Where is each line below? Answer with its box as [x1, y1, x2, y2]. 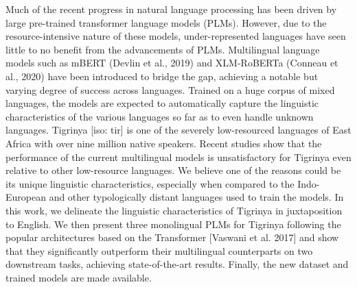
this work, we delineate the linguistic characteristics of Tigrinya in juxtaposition [5, 203, 343, 217]
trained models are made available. [5, 270, 152, 284]
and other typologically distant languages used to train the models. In [49, 190, 344, 204]
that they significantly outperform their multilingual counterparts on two [5, 243, 313, 258]
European [5, 190, 46, 204]
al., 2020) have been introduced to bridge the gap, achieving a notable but [5, 68, 319, 83]
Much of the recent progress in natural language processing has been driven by [5, 2, 337, 16]
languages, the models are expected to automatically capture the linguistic [5, 96, 319, 110]
